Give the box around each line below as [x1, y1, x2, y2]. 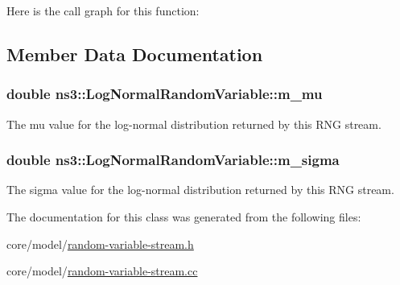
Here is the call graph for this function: [6, 2, 200, 19]
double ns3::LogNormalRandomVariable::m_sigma [6, 150, 340, 170]
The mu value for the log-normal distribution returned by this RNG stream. [6, 115, 381, 132]
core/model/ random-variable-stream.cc [6, 262, 198, 279]
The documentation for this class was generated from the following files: [6, 209, 361, 225]
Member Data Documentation [6, 41, 263, 66]
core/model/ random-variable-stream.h [6, 235, 194, 252]
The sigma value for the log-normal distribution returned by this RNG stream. [6, 181, 394, 198]
